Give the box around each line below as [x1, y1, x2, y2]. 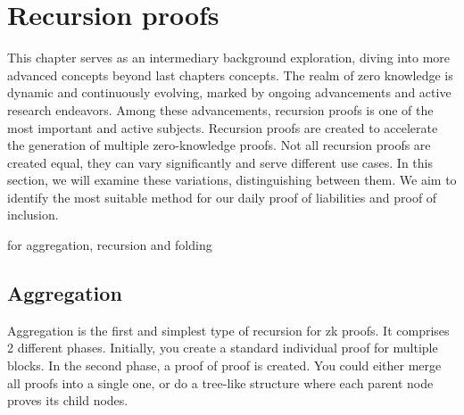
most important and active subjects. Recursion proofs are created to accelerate [7, 118, 438, 137]
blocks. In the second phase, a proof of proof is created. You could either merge [7, 356, 442, 375]
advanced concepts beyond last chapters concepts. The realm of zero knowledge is [7, 65, 453, 84]
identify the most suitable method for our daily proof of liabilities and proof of [7, 187, 437, 206]
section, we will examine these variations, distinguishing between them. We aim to [7, 170, 457, 189]
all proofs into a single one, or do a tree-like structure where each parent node [7, 373, 434, 392]
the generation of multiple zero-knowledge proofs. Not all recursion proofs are [7, 136, 431, 154]
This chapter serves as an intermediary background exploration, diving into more [7, 48, 451, 67]
